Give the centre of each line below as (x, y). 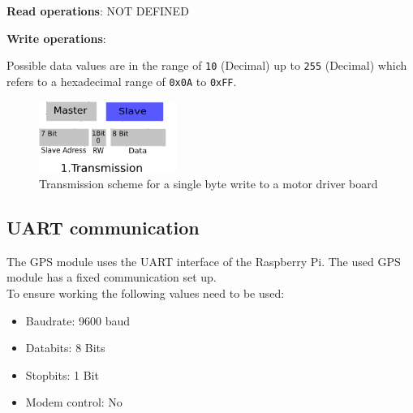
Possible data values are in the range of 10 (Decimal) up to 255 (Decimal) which (207, 65)
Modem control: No (74, 402)
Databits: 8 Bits (65, 348)
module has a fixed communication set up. (112, 277)
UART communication (103, 227)
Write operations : (56, 38)
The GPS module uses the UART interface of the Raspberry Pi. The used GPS (204, 261)
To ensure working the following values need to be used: (146, 293)
